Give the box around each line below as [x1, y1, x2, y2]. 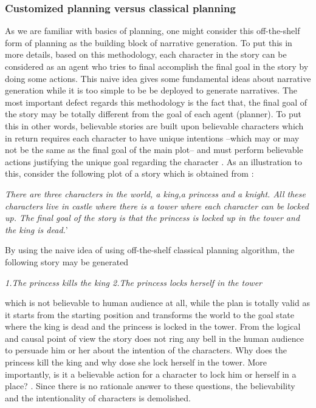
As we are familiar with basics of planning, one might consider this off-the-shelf [5, 24, 300, 37]
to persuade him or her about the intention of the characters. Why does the [5, 344, 287, 356]
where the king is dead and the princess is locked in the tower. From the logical [5, 320, 301, 333]
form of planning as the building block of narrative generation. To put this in [5, 36, 292, 49]
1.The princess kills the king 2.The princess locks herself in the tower [5, 276, 262, 288]
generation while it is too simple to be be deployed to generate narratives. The [5, 84, 298, 97]
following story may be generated [5, 255, 129, 268]
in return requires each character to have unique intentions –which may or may [5, 131, 300, 144]
